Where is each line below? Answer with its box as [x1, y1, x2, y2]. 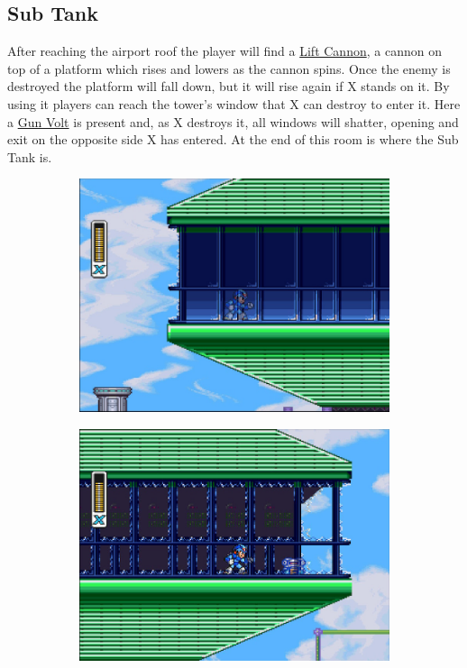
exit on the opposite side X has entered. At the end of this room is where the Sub [7, 130, 459, 149]
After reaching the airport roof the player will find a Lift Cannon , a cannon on [7, 41, 442, 60]
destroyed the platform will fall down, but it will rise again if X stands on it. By [7, 77, 450, 96]
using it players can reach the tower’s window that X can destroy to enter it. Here [7, 94, 461, 113]
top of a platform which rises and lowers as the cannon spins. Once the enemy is [7, 59, 451, 78]
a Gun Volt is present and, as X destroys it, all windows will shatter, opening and [7, 112, 459, 131]
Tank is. [7, 147, 52, 166]
